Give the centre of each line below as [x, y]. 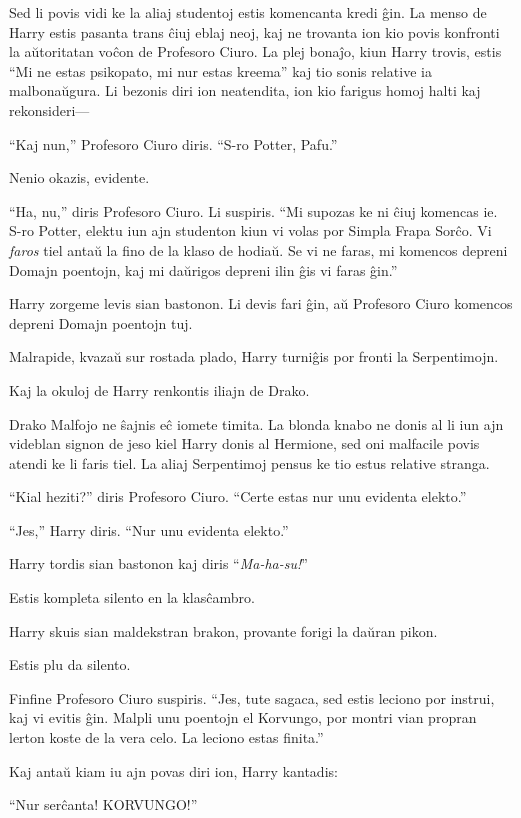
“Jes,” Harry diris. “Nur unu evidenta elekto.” [149, 529]
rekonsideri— [49, 109]
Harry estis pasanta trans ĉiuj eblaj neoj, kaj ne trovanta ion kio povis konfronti [254, 31]
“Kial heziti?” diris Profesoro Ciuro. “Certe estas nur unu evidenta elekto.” [238, 496]
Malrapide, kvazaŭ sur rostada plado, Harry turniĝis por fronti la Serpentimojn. [254, 356]
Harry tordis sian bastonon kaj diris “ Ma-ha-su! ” [158, 563]
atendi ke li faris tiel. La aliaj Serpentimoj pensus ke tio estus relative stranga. [249, 462]
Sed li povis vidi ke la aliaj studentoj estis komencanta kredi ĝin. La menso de [248, 12]
